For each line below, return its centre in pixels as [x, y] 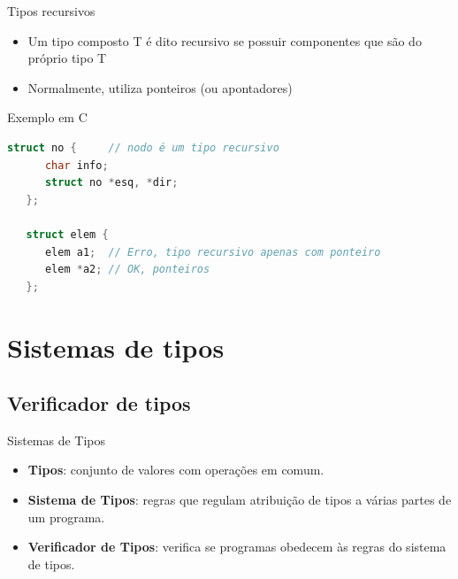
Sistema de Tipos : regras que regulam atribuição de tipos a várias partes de [240, 500]
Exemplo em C [47, 117]
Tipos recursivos [51, 11]
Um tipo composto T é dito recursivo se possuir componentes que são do [225, 40]
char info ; [76, 165]
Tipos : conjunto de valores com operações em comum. [176, 470]
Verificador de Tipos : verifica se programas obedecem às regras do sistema [237, 547]
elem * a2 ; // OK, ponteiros [127, 270]
